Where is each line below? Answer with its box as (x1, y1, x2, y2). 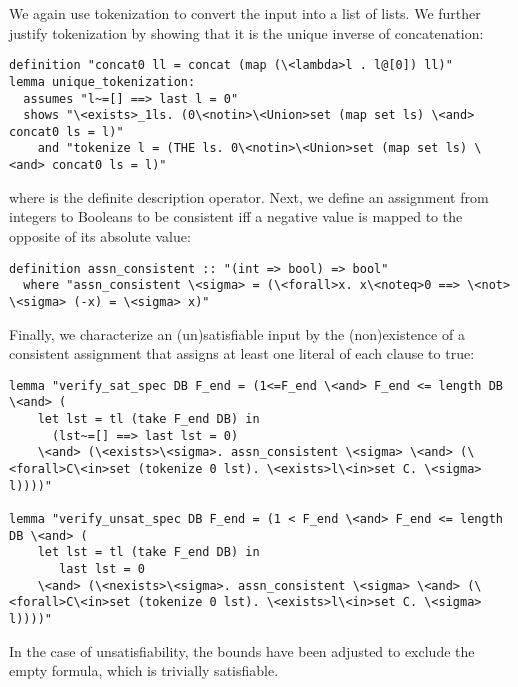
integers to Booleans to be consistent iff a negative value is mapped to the (9, 206, 463, 227)
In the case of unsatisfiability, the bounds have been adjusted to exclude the (9, 640, 475, 661)
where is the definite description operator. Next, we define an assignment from (9, 186, 489, 207)
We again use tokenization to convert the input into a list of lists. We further (9, 3, 481, 23)
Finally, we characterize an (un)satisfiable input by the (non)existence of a (9, 323, 465, 344)
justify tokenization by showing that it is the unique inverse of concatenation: (9, 22, 484, 43)
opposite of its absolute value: (9, 225, 191, 246)
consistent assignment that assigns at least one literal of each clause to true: (9, 343, 475, 364)
